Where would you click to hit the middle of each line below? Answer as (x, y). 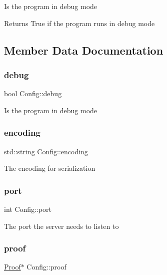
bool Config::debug (33, 93)
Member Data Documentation (84, 50)
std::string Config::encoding (46, 151)
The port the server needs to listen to (61, 226)
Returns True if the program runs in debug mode (79, 23)
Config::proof (46, 267)
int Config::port (28, 209)
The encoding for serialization (50, 168)
